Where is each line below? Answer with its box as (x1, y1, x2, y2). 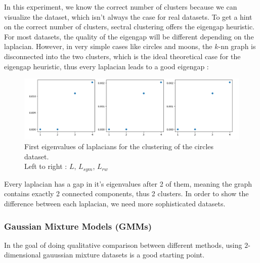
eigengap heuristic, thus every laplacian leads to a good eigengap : (4, 61, 209, 71)
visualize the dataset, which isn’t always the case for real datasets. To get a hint (4, 11, 252, 22)
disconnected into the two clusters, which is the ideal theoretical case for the (4, 51, 241, 61)
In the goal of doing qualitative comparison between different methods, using (4, 239, 242, 250)
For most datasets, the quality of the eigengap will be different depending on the (4, 31, 254, 41)
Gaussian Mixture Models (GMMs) (4, 220, 152, 232)
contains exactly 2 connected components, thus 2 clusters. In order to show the (4, 188, 249, 199)
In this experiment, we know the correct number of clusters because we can (4, 2, 237, 12)
